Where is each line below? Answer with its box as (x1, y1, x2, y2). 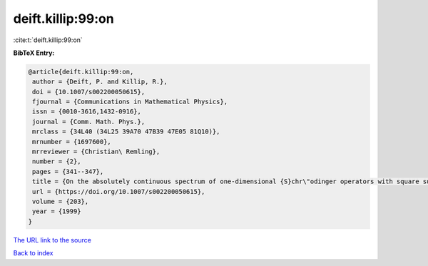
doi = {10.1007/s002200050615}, (32, 88, 146, 96)
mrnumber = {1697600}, (32, 138, 112, 145)
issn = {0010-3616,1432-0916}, (32, 108, 142, 116)
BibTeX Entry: (13, 48, 55, 57)
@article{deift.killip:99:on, (28, 68, 134, 76)
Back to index (13, 249, 53, 257)
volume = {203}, (32, 198, 89, 205)
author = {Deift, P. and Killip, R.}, (32, 78, 168, 86)
